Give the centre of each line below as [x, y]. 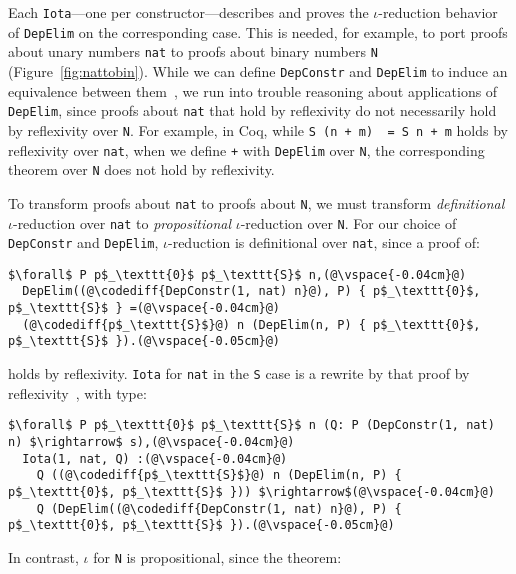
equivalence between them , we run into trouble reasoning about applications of [253, 90]
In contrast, [43, 556]
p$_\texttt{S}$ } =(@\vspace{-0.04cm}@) [144, 308]
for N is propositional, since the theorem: [217, 556]
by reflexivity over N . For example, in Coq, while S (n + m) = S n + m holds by [258, 129]
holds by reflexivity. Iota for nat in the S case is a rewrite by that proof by [239, 373]
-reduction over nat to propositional [121, 222]
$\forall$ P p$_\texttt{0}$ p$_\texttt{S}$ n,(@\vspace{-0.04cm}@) [237, 274]
